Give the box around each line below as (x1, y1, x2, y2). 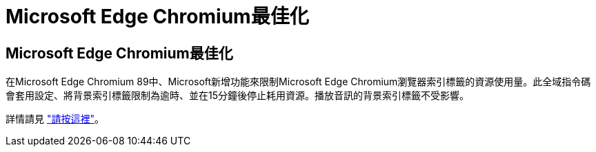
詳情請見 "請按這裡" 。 (6, 113, 104, 125)
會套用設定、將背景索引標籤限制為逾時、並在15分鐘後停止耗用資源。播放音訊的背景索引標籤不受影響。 (6, 89, 469, 102)
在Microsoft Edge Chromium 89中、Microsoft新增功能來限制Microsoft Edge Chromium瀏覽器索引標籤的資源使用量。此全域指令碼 (6, 76, 591, 88)
